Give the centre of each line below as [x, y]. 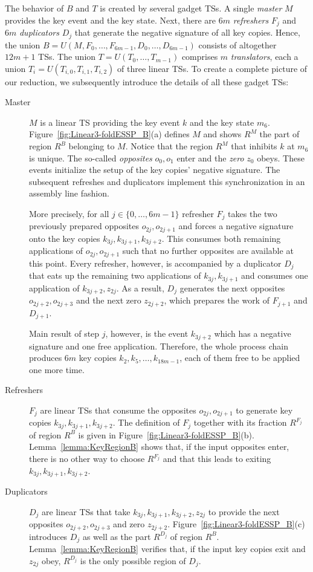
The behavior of [34, 8]
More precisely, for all [69, 214]
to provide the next [244, 511]
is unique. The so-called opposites [91, 158]
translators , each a [264, 57]
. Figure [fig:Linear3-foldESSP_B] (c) [236, 524]
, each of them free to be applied [240, 358]
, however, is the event [147, 333]
